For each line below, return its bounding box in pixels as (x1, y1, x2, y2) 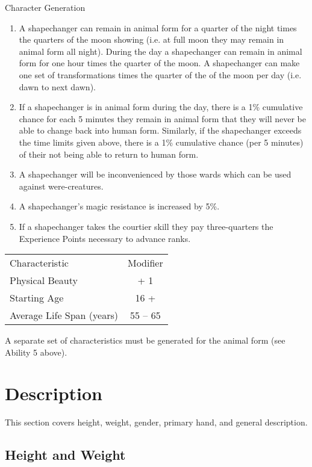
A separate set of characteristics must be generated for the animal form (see (5, 334, 285, 347)
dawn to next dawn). (19, 80, 96, 93)
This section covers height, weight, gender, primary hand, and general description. (5, 416, 308, 428)
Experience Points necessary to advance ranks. (19, 232, 191, 244)
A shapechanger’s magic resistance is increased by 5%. (19, 200, 220, 212)
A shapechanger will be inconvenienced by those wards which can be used (19, 168, 292, 181)
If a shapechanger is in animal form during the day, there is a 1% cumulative (19, 101, 303, 113)
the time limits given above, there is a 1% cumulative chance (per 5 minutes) (19, 135, 304, 148)
